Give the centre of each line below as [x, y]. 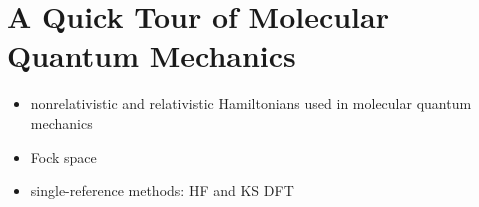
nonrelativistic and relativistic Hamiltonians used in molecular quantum [251, 103]
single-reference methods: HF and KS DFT [162, 190]
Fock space [63, 156]
